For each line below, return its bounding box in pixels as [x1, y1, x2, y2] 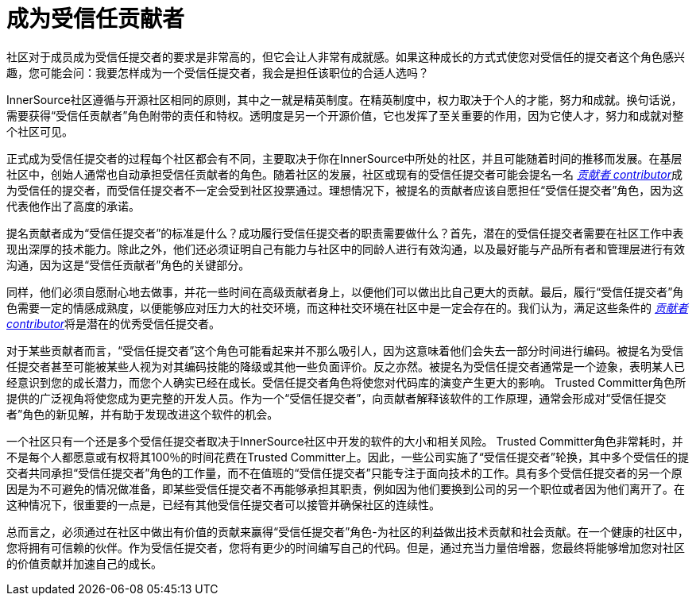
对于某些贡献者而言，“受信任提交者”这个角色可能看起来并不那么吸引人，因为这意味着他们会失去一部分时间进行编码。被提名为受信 [6, 343, 684, 357]
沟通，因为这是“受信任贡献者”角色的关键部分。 [6, 257, 250, 272]
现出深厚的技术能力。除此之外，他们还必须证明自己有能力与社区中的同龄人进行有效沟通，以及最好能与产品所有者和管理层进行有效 [6, 241, 685, 256]
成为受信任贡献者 [6, 6, 185, 33]
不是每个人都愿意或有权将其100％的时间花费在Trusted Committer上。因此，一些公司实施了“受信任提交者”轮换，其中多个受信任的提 [6, 450, 689, 464]
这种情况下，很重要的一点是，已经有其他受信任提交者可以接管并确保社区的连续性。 [6, 497, 440, 511]
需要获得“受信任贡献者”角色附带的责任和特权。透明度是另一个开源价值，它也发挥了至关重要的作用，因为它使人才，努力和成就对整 [6, 108, 684, 122]
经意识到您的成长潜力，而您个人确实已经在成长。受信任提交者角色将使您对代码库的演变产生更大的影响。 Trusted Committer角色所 [6, 375, 686, 389]
